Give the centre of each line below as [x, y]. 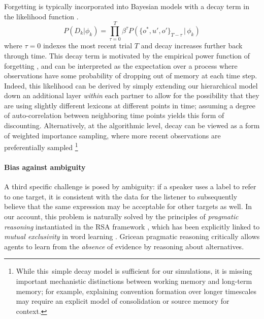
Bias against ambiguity [45, 167]
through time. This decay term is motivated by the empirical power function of [127, 55]
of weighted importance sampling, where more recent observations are [112, 135]
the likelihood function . [41, 16]
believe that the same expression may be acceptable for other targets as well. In [128, 206]
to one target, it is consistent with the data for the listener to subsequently [121, 196]
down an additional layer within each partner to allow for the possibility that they [132, 95]
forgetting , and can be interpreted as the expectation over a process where [121, 65]
